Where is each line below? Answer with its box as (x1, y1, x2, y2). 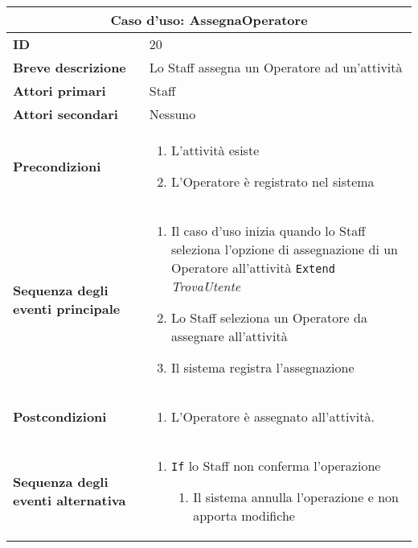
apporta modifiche (193, 506, 295, 525)
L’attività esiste (170, 141, 260, 159)
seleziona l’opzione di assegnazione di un (170, 240, 398, 258)
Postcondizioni (13, 407, 107, 426)
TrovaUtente (170, 277, 241, 295)
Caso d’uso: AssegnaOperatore (110, 10, 308, 29)
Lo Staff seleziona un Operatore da (170, 308, 367, 327)
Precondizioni (13, 156, 101, 175)
